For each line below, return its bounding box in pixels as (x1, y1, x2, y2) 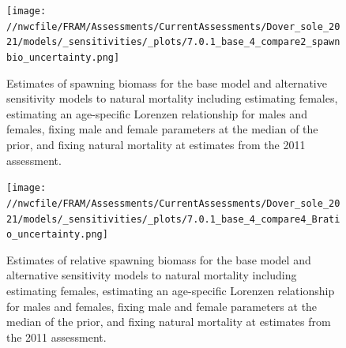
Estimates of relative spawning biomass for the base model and (6, 251, 311, 268)
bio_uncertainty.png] (6, 51, 120, 63)
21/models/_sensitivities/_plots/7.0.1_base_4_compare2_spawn (6, 36, 340, 48)
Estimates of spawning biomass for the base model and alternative (6, 74, 327, 91)
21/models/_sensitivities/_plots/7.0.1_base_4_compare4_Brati (6, 213, 340, 225)
